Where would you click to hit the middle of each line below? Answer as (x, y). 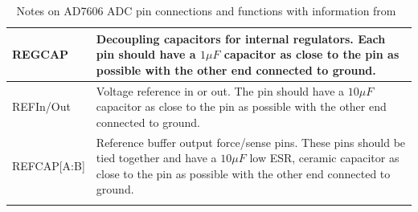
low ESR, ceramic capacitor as (324, 158)
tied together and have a (156, 158)
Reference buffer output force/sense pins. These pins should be (251, 142)
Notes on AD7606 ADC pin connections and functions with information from (206, 10)
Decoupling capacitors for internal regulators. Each (241, 38)
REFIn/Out (41, 106)
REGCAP (41, 54)
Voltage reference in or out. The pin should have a (220, 90)
